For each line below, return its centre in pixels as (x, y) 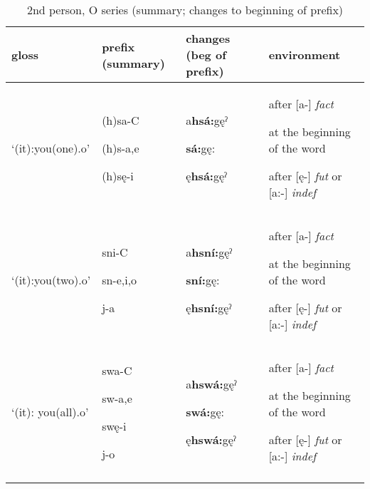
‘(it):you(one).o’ (51, 148)
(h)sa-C (121, 120)
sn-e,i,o (120, 280)
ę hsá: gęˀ (207, 176)
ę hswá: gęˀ (211, 439)
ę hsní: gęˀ (209, 308)
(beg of (206, 55)
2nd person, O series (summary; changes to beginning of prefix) (185, 10)
